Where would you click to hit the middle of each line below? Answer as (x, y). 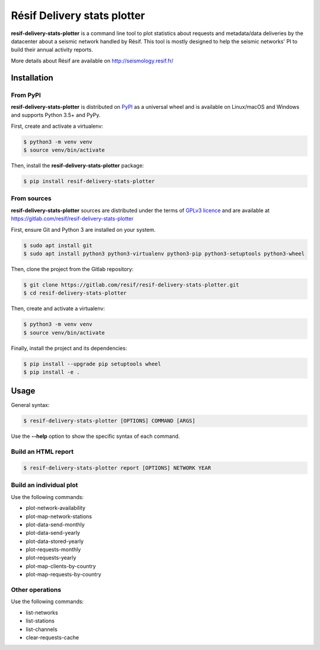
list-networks (42, 613)
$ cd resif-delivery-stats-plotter (75, 293)
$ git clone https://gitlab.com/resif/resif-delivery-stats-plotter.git (131, 285)
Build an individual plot (44, 485)
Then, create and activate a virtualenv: (58, 308)
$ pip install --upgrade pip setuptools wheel (92, 364)
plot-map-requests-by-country (64, 575)
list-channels (41, 629)
